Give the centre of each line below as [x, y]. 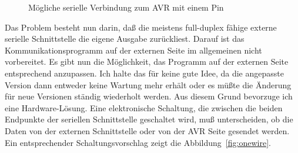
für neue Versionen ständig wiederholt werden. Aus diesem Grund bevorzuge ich [149, 96]
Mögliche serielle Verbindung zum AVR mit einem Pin [126, 7]
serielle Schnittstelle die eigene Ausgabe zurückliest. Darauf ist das [125, 39]
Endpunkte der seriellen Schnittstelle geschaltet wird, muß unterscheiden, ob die [149, 119]
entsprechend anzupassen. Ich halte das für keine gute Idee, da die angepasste [144, 73]
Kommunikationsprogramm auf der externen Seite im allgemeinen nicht [133, 50]
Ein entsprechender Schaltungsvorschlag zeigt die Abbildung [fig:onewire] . [138, 142]
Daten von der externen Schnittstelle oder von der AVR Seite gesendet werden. [147, 130]
